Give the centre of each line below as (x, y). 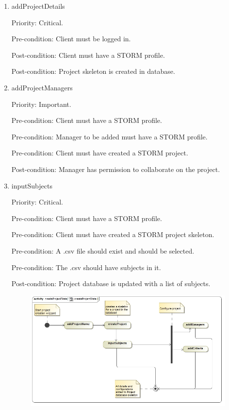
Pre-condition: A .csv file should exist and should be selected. (103, 250)
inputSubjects (32, 185)
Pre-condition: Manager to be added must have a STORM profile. (109, 136)
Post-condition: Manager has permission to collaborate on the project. (116, 169)
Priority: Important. (41, 104)
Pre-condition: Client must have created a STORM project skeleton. (113, 234)
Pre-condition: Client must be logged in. (71, 39)
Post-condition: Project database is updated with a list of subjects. (111, 283)
